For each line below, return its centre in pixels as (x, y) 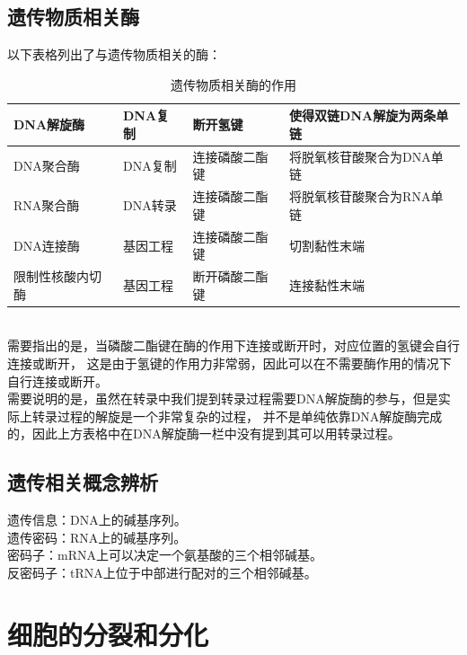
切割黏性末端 (327, 245)
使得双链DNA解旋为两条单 (369, 115)
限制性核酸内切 (57, 276)
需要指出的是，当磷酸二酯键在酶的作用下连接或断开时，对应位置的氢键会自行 (233, 345)
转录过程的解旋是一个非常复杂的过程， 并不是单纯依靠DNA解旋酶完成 (237, 416)
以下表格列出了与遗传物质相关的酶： (114, 54)
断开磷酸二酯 (230, 276)
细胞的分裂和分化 (108, 634)
